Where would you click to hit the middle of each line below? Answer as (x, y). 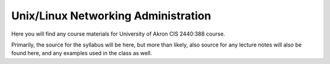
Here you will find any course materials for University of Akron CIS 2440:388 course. (118, 34)
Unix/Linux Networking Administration (111, 16)
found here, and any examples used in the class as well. (82, 53)
